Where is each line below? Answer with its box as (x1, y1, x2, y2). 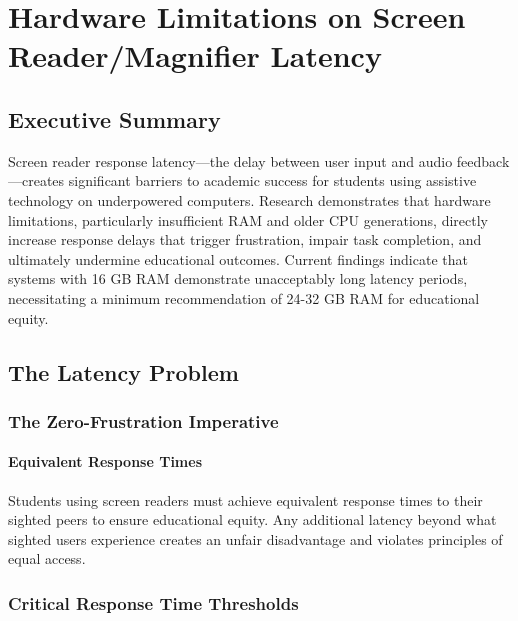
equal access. (8, 548, 86, 569)
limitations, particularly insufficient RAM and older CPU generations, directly (8, 209, 488, 230)
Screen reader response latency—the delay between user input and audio (8, 150, 453, 171)
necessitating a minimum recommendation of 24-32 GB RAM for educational (8, 287, 480, 308)
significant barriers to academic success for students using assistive (68, 170, 477, 191)
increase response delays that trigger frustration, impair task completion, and (8, 229, 482, 250)
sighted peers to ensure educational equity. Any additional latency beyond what (8, 509, 497, 530)
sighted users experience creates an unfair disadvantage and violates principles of (8, 528, 503, 549)
